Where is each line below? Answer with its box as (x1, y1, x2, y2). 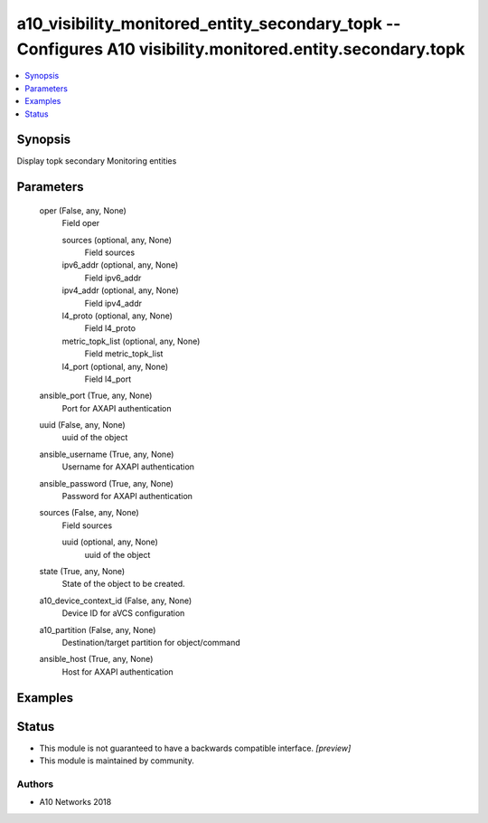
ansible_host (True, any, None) (39, 654, 154, 665)
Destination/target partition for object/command (61, 637, 240, 648)
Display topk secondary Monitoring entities (16, 156, 177, 166)
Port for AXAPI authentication (61, 402, 172, 413)
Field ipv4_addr (84, 298, 142, 308)
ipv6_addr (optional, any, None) (61, 260, 179, 270)
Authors (16, 778, 54, 790)
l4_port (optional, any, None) (61, 361, 169, 372)
